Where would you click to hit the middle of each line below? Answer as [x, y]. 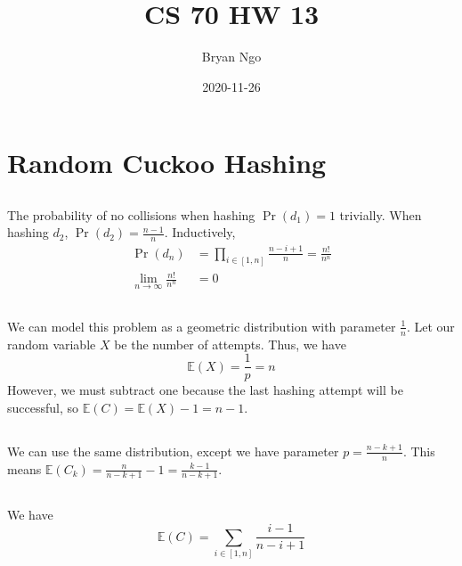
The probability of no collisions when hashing [131, 214]
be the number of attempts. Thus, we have [230, 344]
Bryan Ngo [231, 57]
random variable [52, 344]
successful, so [43, 407]
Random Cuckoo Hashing [167, 163]
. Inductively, [200, 232]
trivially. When [381, 214]
